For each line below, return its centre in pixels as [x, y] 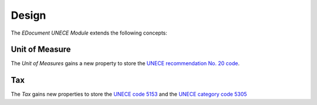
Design [28, 15]
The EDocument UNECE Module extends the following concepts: [89, 33]
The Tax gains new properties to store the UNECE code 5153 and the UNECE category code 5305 [129, 94]
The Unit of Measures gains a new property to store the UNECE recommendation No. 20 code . [125, 63]
